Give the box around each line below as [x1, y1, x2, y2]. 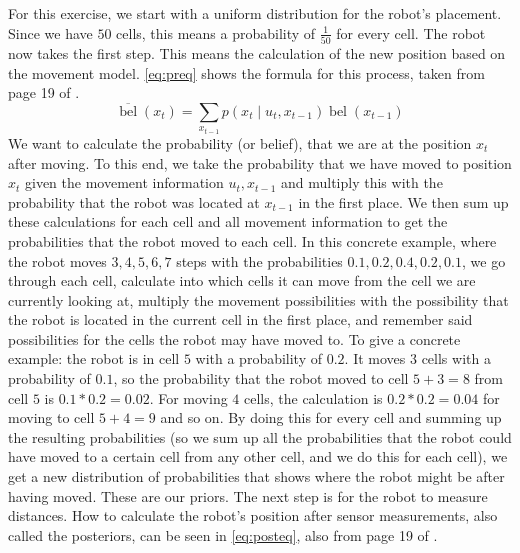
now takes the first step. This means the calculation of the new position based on [8, 42, 506, 63]
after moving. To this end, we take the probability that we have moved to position [8, 152, 512, 173]
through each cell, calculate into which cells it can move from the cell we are [8, 270, 476, 291]
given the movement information [25, 172, 224, 193]
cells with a [421, 348, 491, 369]
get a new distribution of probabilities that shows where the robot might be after [8, 466, 505, 487]
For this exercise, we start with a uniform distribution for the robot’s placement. [8, 3, 502, 23]
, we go [462, 250, 506, 271]
